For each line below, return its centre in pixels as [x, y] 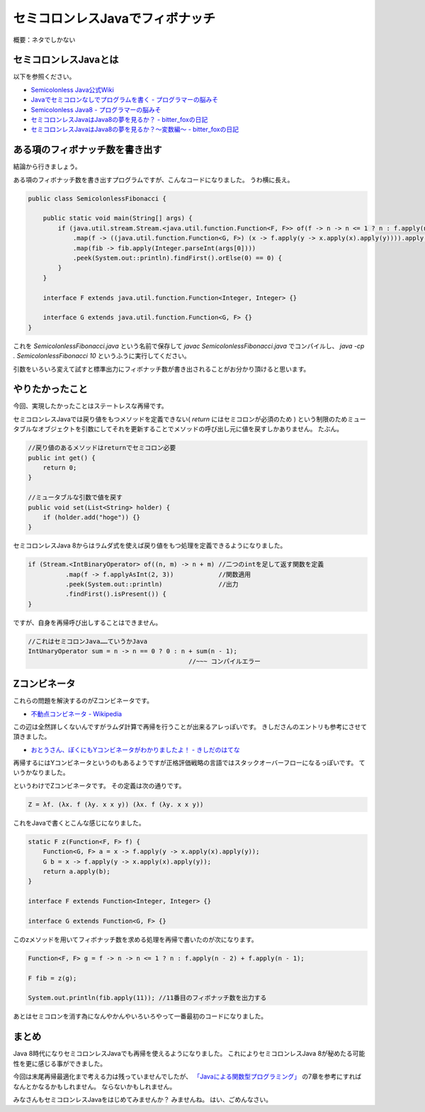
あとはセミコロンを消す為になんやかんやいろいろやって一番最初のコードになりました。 [140, 1016]
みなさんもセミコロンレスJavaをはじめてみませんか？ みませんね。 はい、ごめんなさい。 [143, 1099]
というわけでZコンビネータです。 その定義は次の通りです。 [99, 785]
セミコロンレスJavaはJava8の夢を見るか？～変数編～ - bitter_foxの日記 [135, 129]
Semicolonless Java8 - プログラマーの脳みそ [96, 109]
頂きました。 [32, 737]
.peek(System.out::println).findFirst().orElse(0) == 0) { [177, 258]
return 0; [60, 467]
